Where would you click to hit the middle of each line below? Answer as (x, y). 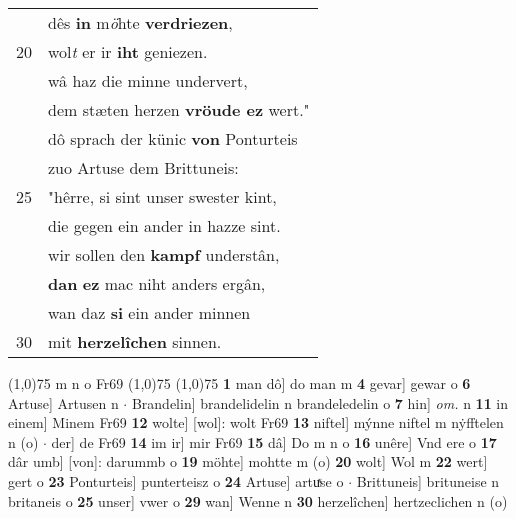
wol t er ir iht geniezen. (128, 51)
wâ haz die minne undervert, (148, 80)
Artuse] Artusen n (63, 402)
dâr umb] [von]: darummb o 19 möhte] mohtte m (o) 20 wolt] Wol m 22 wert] (248, 461)
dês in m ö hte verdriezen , (140, 22)
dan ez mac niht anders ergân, (157, 283)
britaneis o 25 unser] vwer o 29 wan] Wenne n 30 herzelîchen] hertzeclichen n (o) (258, 500)
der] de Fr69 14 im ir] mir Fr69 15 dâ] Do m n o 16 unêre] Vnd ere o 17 (274, 441)
